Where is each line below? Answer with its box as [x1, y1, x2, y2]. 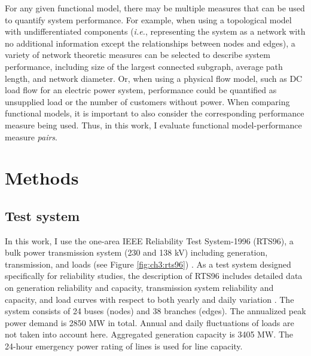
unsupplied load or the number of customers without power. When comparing [5, 95, 290, 108]
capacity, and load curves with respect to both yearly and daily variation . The [5, 293, 294, 305]
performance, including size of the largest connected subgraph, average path [5, 60, 283, 72]
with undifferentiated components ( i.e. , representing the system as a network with [5, 25, 306, 38]
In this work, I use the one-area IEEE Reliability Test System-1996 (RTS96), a [5, 234, 294, 247]
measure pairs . [5, 130, 57, 143]
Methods [5, 165, 79, 190]
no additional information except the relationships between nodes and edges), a [5, 36, 295, 49]
